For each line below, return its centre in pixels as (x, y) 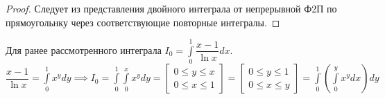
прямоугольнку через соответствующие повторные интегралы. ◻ (143, 22)
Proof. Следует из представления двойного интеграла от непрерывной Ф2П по (171, 8)
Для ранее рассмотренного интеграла (84, 49)
